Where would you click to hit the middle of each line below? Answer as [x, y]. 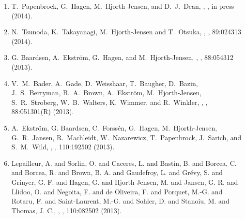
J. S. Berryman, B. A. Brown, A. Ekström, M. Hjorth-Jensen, [107, 93]
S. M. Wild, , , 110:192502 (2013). [63, 147]
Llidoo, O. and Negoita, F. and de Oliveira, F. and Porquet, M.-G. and [117, 191]
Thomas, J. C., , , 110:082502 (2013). [67, 210]
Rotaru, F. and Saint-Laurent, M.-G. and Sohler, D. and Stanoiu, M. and [120, 201]
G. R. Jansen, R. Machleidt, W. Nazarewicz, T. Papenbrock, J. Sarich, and [126, 137]
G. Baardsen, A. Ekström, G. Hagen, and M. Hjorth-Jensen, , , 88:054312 [122, 57]
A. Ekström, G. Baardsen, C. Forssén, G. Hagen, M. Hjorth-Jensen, [114, 127]
